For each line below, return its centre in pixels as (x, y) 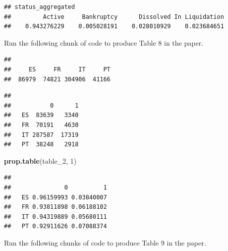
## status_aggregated (40, 7)
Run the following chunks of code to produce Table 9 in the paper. (105, 242)
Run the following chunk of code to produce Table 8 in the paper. (104, 42)
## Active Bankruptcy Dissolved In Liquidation (114, 17)
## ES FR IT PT (57, 69)
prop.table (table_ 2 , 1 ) (40, 160)
